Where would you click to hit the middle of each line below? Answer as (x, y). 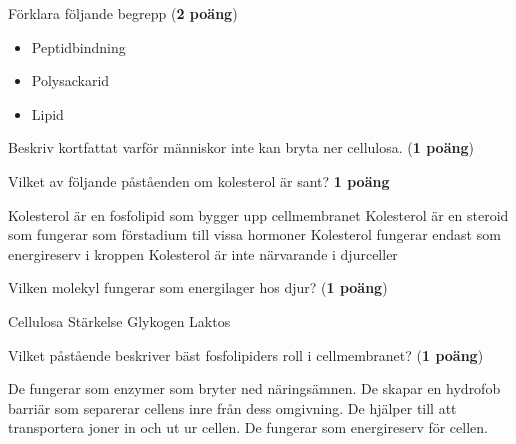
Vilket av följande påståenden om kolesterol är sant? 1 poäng (199, 180)
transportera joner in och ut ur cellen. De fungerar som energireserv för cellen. (248, 427)
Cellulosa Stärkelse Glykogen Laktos (119, 320)
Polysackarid (70, 80)
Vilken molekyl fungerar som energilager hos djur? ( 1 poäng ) (198, 287)
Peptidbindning (78, 46)
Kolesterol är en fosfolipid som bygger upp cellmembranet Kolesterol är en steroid (258, 214)
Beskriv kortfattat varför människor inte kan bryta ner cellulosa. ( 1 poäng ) (241, 147)
